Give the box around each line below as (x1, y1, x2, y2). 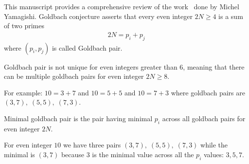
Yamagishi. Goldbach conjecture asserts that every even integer (4, 11, 193, 21)
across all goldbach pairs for (162, 113, 246, 123)
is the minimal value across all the (92, 149, 194, 159)
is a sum (218, 11, 243, 21)
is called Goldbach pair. (52, 42, 123, 53)
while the (200, 140, 228, 150)
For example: (4, 87, 43, 97)
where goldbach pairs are (171, 87, 245, 97)
